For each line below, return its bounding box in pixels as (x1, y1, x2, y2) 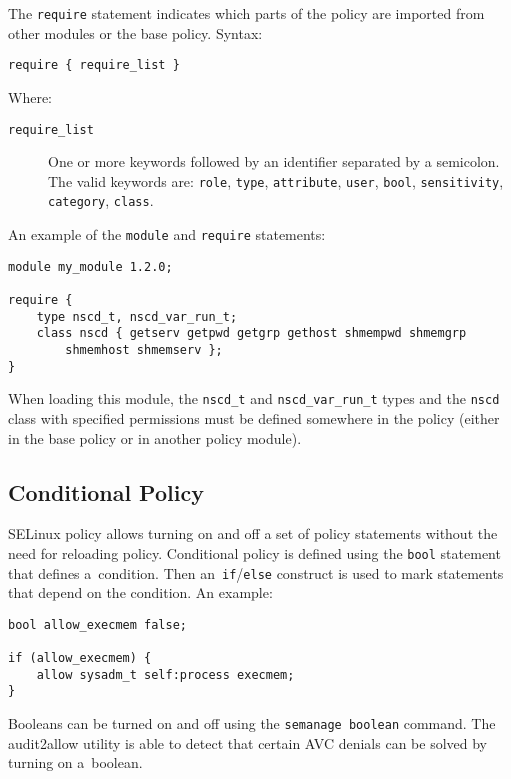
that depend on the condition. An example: (8, 582, 273, 603)
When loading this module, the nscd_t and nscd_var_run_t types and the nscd (8, 388, 500, 409)
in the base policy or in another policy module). (8, 427, 302, 448)
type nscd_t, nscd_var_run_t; (36, 309, 238, 324)
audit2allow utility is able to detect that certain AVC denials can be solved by (8, 732, 487, 753)
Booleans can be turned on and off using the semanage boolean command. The (8, 713, 496, 734)
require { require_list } (8, 58, 180, 73)
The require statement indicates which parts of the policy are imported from (8, 3, 485, 23)
